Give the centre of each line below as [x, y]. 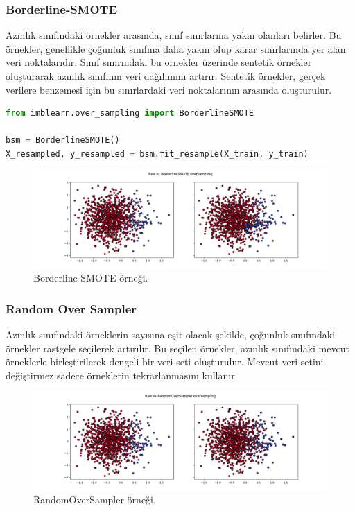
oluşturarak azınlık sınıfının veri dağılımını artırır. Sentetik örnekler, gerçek [166, 76]
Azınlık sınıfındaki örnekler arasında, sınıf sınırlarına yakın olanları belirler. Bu [174, 35]
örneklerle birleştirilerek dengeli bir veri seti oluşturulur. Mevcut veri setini [165, 362]
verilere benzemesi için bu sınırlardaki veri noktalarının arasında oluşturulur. [169, 89]
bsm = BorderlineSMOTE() [63, 140]
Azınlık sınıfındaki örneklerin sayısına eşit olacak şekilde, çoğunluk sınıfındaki [171, 335]
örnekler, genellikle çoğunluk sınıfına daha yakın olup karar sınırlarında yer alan [176, 48]
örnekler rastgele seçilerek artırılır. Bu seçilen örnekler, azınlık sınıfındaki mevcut [177, 348]
